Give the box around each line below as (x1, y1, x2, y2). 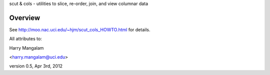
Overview (9, 13, 40, 22)
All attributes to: (9, 36, 42, 42)
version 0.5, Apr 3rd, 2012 (9, 63, 62, 69)
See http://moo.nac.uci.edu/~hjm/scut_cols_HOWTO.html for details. (9, 26, 150, 32)
